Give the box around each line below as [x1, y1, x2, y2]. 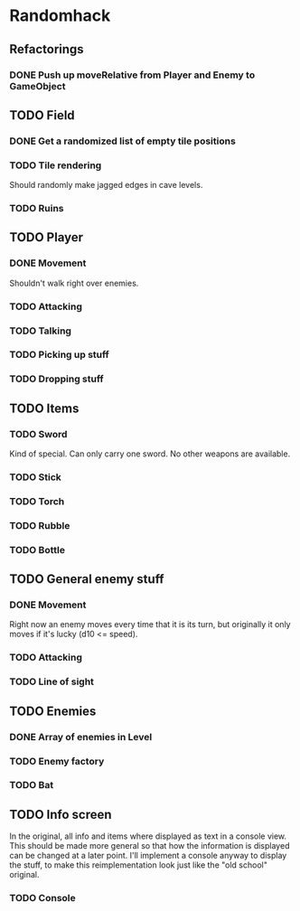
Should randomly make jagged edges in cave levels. [9, 180, 203, 191]
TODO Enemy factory [9, 755, 105, 767]
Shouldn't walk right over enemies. [9, 277, 139, 288]
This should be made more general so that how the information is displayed [9, 841, 290, 851]
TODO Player [9, 230, 84, 245]
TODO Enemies [9, 703, 97, 718]
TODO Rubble [9, 519, 70, 531]
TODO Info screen [9, 806, 112, 822]
